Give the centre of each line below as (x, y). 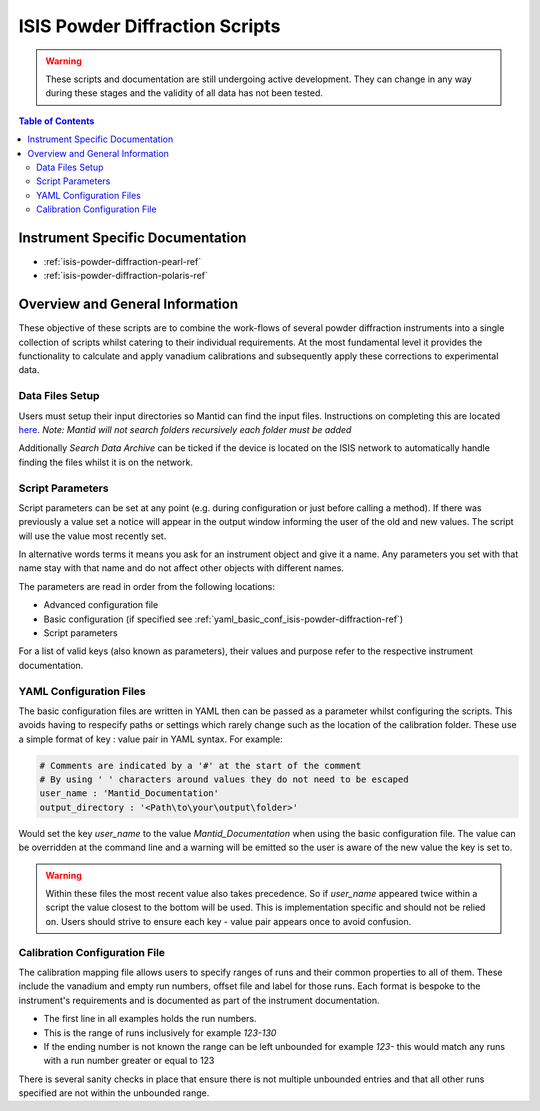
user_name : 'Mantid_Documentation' (129, 793)
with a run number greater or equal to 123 (129, 1061)
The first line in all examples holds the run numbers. (150, 1019)
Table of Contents (56, 121)
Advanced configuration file (101, 605)
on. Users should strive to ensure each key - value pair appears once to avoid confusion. (228, 921)
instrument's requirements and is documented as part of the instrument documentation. (199, 1000)
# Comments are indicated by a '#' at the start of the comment (200, 765)
